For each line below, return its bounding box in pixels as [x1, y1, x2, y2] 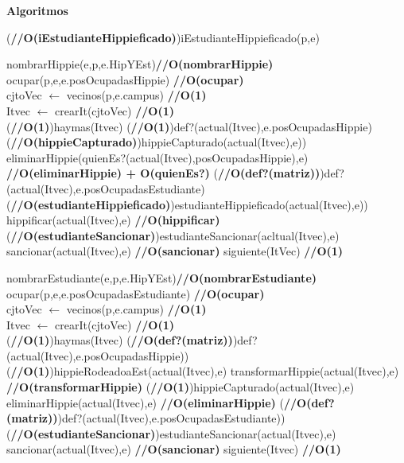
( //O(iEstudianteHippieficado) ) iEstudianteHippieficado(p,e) [6, 29, 320, 45]
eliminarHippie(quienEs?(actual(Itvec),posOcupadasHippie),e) [6, 149, 309, 165]
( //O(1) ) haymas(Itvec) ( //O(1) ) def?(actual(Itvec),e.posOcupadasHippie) [6, 118, 372, 134]
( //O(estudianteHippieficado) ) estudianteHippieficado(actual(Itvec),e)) [6, 196, 368, 212]
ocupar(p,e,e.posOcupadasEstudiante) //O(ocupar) [6, 285, 265, 302]
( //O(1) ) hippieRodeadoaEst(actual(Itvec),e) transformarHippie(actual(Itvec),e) [6, 363, 399, 379]
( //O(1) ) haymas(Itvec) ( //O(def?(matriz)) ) [6, 332, 238, 348]
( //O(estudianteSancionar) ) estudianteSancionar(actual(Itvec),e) [6, 425, 336, 442]
